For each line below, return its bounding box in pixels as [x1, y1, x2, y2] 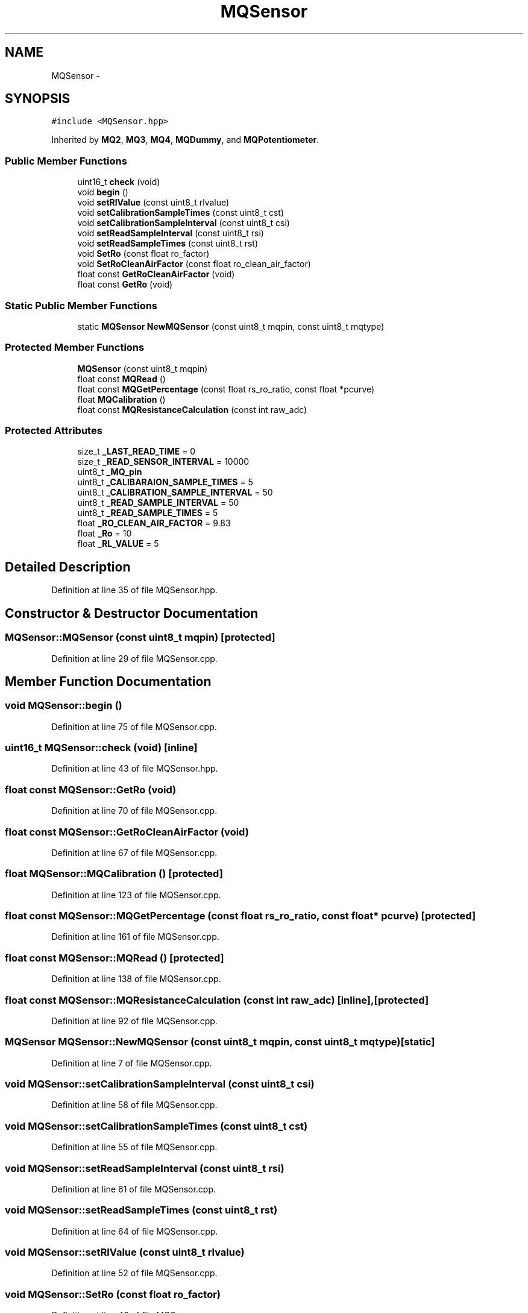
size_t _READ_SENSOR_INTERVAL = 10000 [77, 456, 250, 467]
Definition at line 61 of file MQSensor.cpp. [51, 1183, 216, 1194]
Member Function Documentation [5, 673, 212, 689]
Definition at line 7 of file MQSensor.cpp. [51, 1057, 212, 1068]
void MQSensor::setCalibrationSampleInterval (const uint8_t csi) [5, 1078, 315, 1091]
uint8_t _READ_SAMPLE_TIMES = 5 [77, 508, 218, 518]
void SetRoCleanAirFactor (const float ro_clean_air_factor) [77, 259, 311, 269]
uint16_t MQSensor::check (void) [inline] [5, 742, 198, 754]
